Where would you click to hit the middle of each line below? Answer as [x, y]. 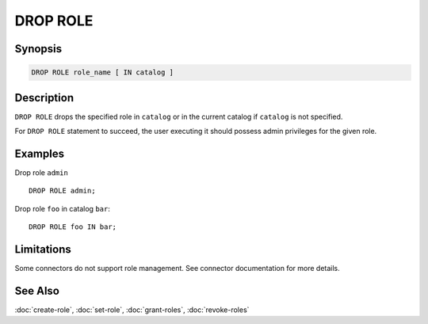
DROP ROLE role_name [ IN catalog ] [103, 72]
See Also [37, 290]
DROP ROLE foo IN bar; [73, 227]
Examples [40, 153]
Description [44, 98]
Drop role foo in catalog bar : [62, 208]
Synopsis [38, 49]
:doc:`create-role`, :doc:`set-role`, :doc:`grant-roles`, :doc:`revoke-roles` [132, 310]
